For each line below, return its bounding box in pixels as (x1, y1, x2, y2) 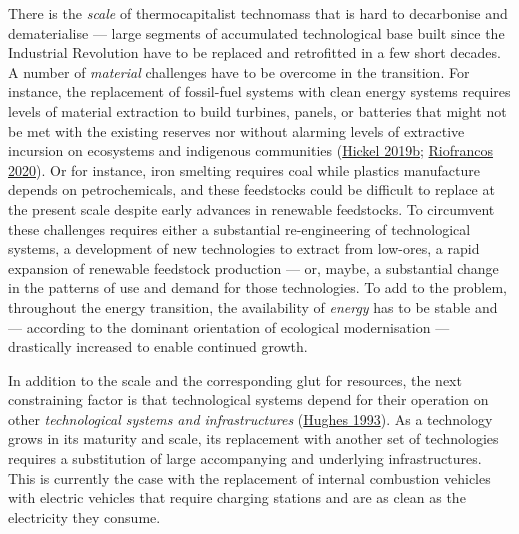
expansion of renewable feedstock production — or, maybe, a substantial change (8, 257, 499, 278)
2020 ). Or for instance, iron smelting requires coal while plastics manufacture (8, 159, 480, 180)
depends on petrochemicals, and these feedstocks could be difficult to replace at (8, 179, 495, 200)
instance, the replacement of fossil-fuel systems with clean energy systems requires (8, 81, 511, 102)
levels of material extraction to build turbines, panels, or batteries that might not (8, 100, 507, 121)
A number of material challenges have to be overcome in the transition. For (8, 61, 470, 82)
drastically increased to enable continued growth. (8, 336, 308, 357)
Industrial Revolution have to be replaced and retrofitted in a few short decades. (8, 42, 501, 63)
